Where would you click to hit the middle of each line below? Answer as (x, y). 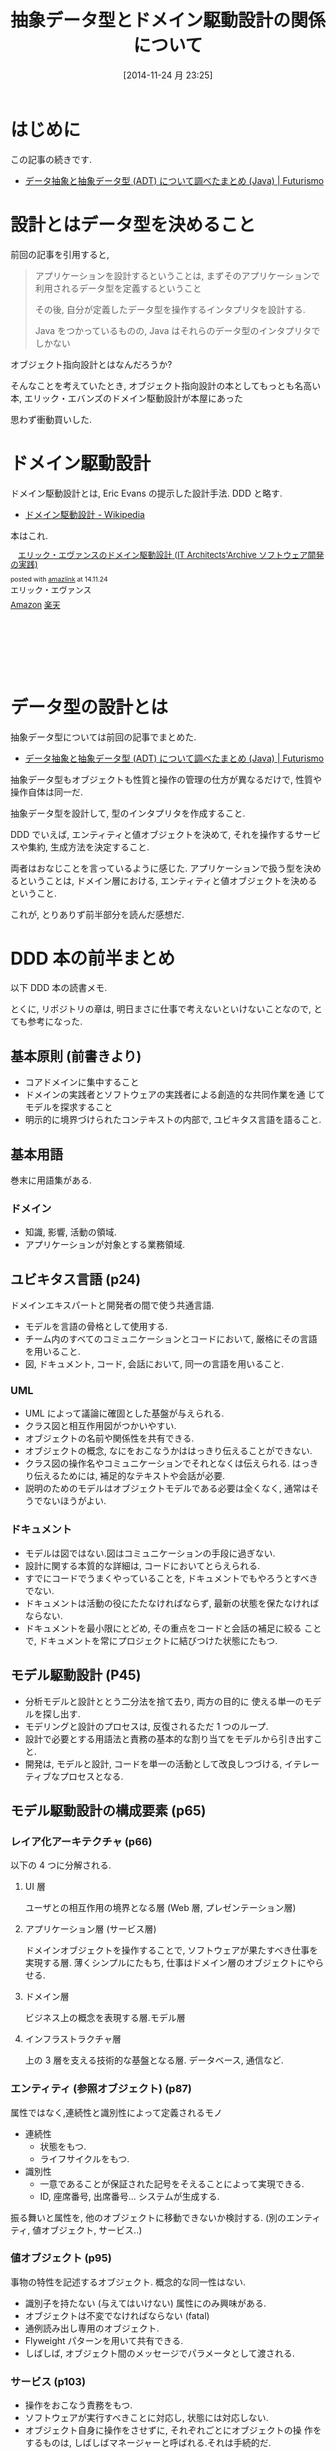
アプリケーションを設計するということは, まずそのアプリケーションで (177, 275)
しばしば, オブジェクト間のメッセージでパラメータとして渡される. (159, 2353)
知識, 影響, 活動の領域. (70, 1232)
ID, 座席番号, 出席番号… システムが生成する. (129, 2196)
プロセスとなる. (91, 1776)
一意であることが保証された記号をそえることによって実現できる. (172, 2183)
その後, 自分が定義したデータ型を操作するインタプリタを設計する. (170, 309)
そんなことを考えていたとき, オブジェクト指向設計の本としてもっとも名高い (166, 385)
